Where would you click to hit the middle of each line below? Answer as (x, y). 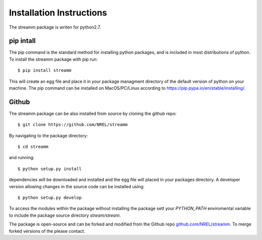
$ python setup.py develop (50, 198)
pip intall (22, 41)
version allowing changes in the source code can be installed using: (77, 186)
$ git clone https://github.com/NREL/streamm (73, 125)
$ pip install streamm (45, 71)
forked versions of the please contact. (47, 231)
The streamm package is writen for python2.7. (55, 27)
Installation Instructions (58, 13)
